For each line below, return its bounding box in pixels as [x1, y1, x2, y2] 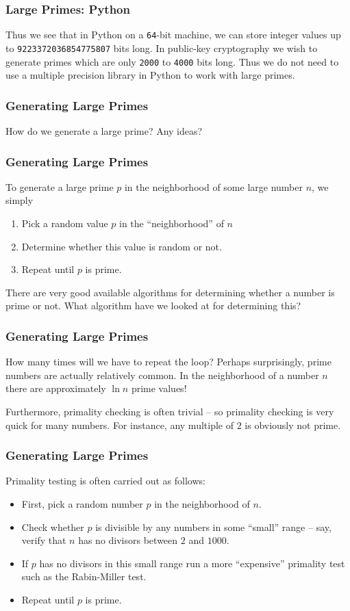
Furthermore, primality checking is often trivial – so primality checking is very [5, 404, 334, 418]
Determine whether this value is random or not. [21, 239, 222, 253]
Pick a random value [21, 216, 108, 230]
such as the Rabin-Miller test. [21, 569, 147, 584]
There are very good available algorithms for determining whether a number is [5, 285, 335, 299]
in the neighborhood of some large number [124, 179, 303, 194]
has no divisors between [78, 533, 178, 547]
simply [5, 193, 34, 207]
